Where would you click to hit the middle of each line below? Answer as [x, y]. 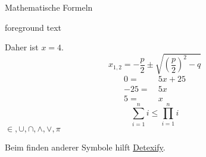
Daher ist [22, 47]
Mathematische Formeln [49, 7]
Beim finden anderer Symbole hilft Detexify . [85, 147]
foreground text [33, 27]
